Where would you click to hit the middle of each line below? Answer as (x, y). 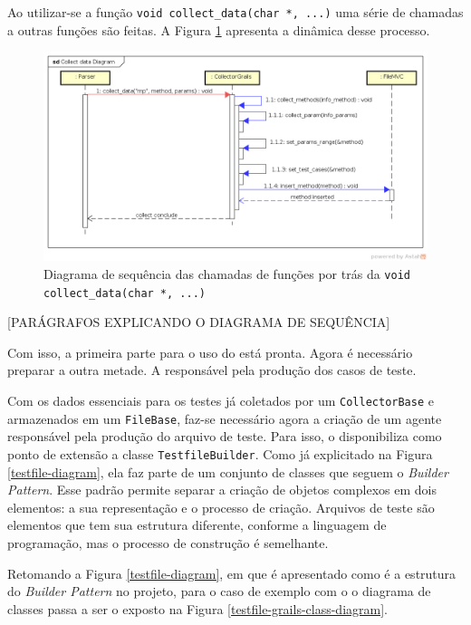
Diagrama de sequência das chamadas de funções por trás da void (227, 273)
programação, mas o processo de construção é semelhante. (168, 542)
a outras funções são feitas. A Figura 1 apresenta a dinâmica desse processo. (219, 29)
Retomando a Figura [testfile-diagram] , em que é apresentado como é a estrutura (232, 573)
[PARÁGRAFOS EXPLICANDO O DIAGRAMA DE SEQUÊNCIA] (199, 322)
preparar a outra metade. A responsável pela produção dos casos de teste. (212, 370)
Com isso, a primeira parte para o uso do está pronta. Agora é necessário (210, 352)
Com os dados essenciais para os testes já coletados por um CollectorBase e (221, 400)
